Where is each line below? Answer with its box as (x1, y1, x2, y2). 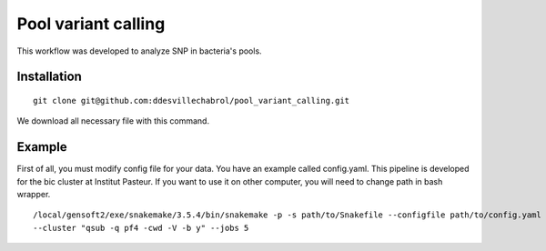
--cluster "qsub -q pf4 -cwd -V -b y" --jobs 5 (33, 223, 249, 233)
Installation (16, 69, 82, 85)
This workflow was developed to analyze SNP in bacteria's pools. (16, 45, 263, 56)
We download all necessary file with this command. (16, 115, 209, 126)
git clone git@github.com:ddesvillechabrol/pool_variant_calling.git (33, 95, 350, 105)
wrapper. (16, 189, 51, 200)
